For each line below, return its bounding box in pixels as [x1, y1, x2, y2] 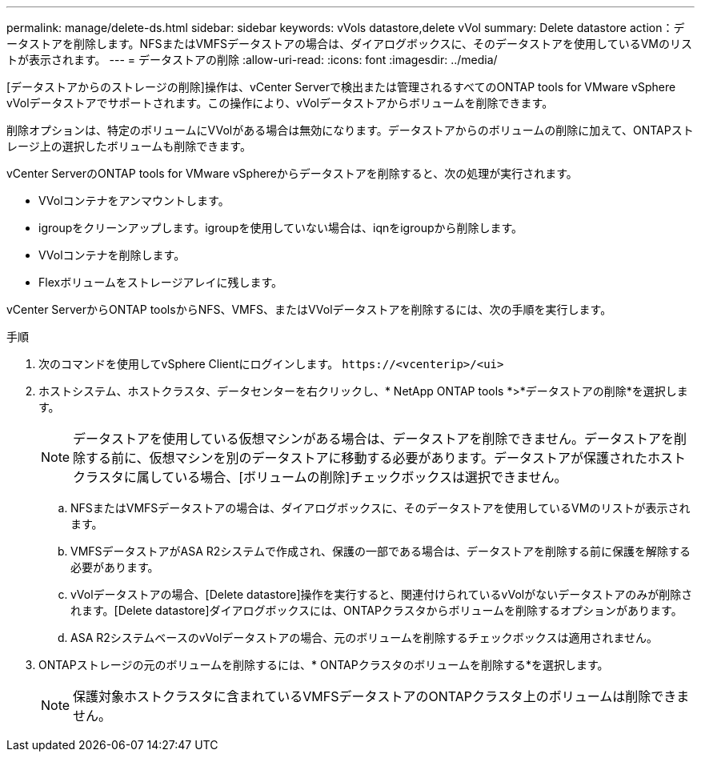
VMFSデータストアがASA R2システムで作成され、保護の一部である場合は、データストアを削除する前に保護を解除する [70, 544, 691, 558]
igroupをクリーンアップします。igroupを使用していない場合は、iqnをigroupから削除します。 [38, 221, 523, 235]
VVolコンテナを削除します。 [38, 248, 186, 262]
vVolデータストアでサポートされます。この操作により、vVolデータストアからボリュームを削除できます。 [6, 96, 554, 110]
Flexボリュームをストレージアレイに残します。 [38, 275, 283, 289]
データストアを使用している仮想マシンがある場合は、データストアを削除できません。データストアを [73, 431, 675, 447]
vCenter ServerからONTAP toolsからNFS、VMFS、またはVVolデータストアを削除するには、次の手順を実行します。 [6, 303, 612, 316]
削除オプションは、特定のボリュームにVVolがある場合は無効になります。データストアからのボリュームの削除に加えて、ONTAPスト [6, 123, 694, 137]
